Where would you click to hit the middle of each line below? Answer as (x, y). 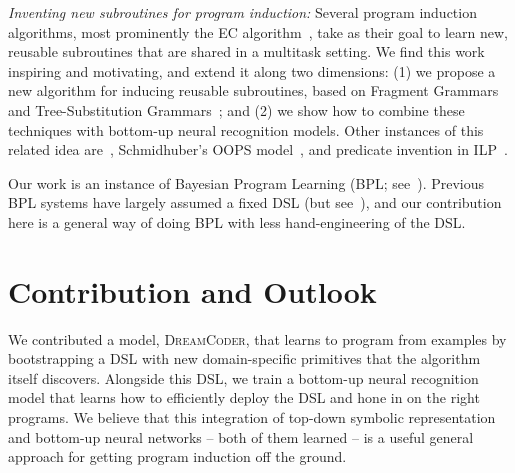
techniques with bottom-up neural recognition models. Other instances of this (246, 129)
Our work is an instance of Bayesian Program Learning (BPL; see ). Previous (246, 182)
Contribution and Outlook (192, 290)
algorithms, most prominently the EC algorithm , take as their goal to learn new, (258, 31)
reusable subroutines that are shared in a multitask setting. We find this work (246, 51)
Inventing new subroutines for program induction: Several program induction (242, 12)
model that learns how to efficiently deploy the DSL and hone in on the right (244, 397)
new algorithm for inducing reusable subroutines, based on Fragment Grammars (253, 90)
